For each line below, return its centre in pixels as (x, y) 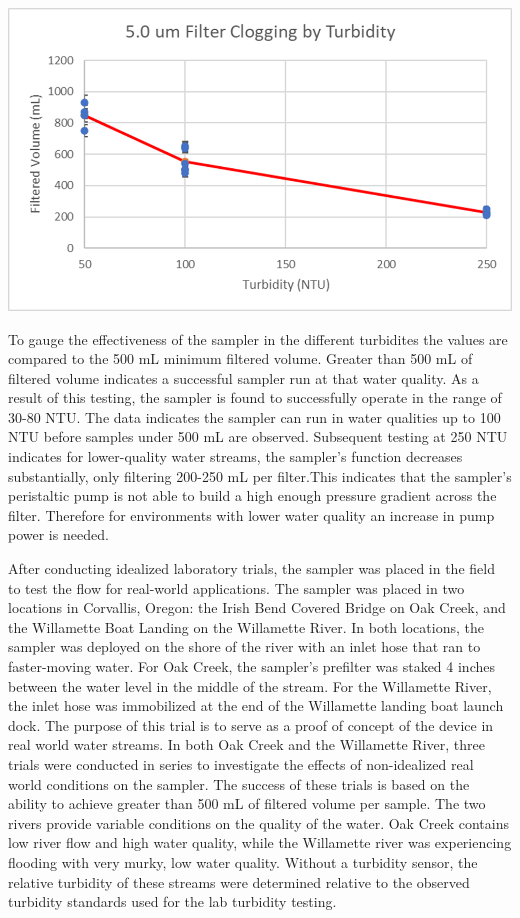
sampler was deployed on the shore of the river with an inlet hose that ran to (244, 646)
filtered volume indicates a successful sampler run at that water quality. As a (243, 377)
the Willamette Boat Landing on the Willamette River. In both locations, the (246, 626)
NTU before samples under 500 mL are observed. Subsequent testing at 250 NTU (258, 436)
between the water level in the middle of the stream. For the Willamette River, (250, 685)
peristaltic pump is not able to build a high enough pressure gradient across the (252, 495)
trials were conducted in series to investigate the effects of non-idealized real (241, 763)
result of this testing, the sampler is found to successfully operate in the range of (255, 397)
